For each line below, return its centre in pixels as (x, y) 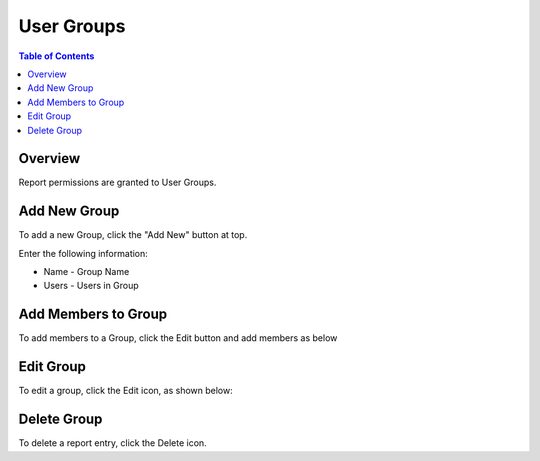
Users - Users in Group (91, 286)
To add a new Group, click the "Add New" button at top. (133, 235)
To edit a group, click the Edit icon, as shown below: (126, 391)
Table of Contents (56, 56)
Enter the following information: (83, 253)
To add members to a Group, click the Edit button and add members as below (178, 338)
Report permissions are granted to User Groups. (117, 182)
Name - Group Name (86, 272)
